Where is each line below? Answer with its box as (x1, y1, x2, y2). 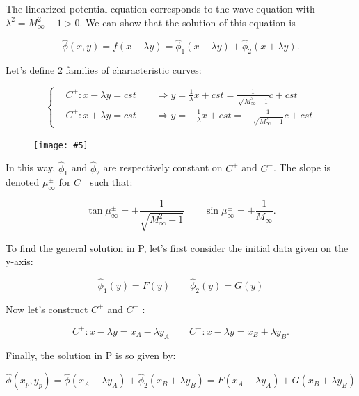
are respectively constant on (103, 160, 223, 175)
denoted (6, 175, 40, 189)
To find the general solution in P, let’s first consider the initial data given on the (6, 240, 349, 255)
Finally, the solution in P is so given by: (6, 347, 176, 362)
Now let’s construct (6, 301, 88, 316)
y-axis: (6, 254, 33, 269)
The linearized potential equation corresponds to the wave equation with (6, 1, 315, 15)
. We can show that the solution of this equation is (79, 15, 296, 29)
